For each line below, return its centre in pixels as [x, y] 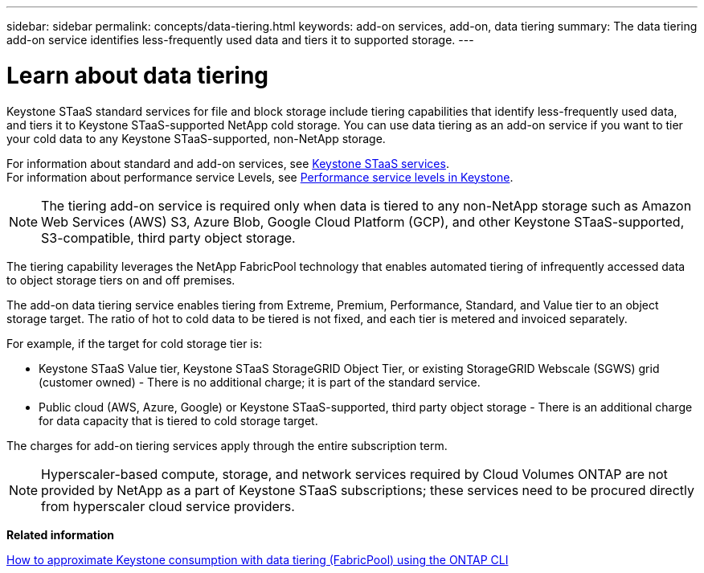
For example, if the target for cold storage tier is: [135, 343]
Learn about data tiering [138, 75]
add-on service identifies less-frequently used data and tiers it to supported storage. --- [240, 40]
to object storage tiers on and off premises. [121, 280]
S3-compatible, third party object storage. [168, 237]
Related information [61, 534]
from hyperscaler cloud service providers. [168, 506]
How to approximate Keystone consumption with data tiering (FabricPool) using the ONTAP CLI [258, 559]
